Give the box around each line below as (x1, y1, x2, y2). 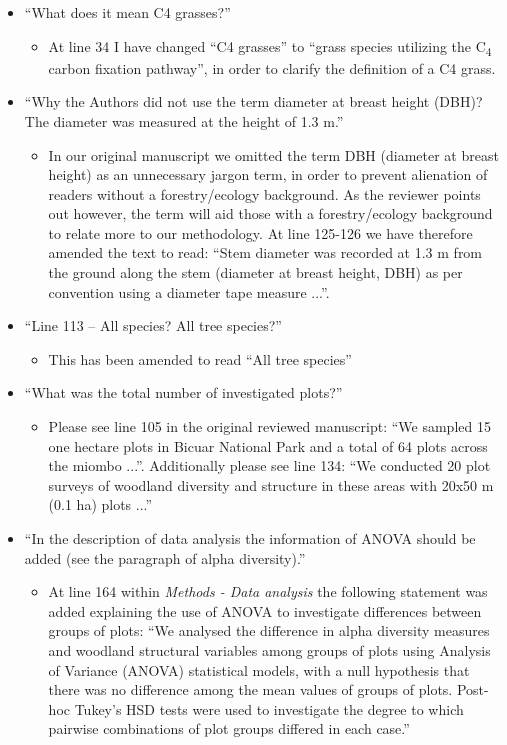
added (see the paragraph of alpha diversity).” (24, 547, 306, 568)
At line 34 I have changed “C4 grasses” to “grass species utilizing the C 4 (48, 35, 492, 59)
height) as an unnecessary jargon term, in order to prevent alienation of (48, 164, 488, 185)
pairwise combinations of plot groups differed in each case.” (48, 718, 410, 739)
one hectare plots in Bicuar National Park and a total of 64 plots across (48, 435, 488, 456)
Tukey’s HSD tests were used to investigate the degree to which (74, 698, 464, 719)
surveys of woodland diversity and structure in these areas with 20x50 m (48, 474, 494, 495)
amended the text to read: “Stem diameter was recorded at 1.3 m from (48, 242, 483, 263)
